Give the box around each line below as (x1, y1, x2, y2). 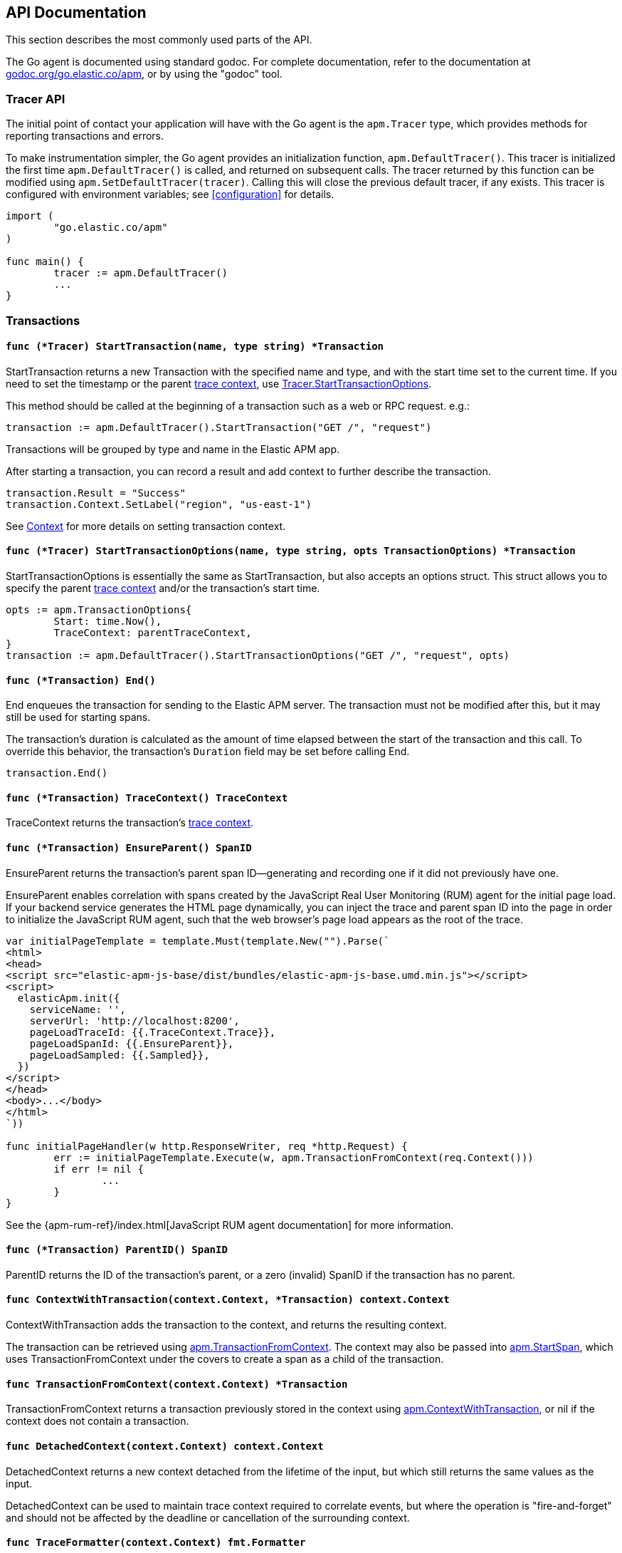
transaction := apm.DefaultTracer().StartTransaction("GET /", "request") (6, 421, 432, 433)
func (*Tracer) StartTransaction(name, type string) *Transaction (6, 341, 384, 353)
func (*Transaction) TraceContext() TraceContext (6, 791, 288, 804)
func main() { (6, 256, 84, 268)
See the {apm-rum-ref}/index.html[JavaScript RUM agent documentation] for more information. (6, 1218, 454, 1231)
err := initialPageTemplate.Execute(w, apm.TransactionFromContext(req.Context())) (53, 1151, 534, 1163)
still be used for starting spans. (6, 711, 151, 724)
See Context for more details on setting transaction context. (6, 519, 286, 532)
